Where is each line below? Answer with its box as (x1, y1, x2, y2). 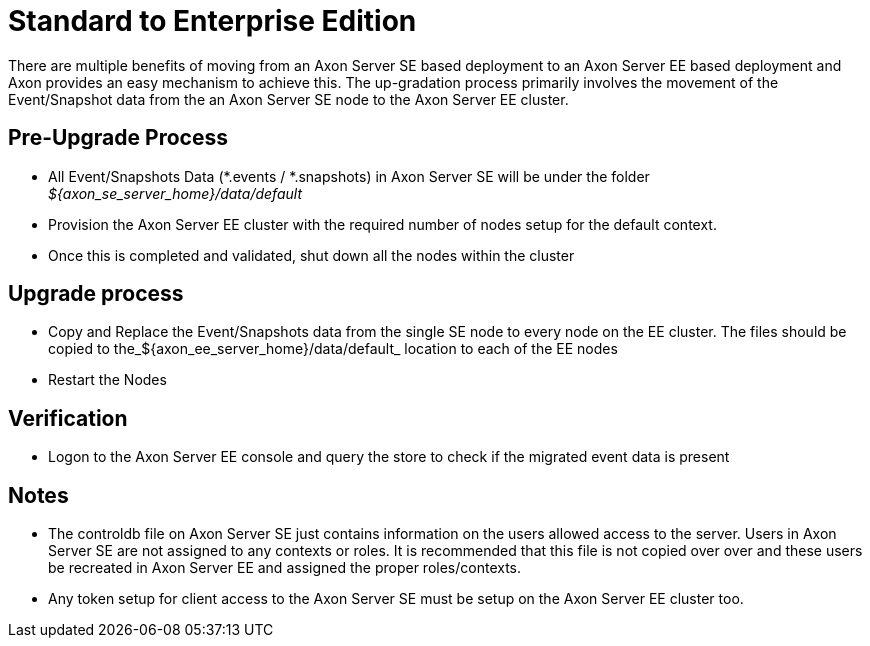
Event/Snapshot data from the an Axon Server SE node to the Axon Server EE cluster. (8, 90, 569, 108)
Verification (8, 405, 128, 431)
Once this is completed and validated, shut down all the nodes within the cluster (48, 246, 575, 264)
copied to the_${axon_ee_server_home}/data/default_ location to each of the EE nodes (48, 340, 618, 358)
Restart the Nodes (48, 371, 167, 389)
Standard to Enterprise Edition (8, 4, 417, 38)
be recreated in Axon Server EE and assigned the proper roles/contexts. (48, 559, 522, 577)
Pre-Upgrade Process (8, 125, 228, 151)
